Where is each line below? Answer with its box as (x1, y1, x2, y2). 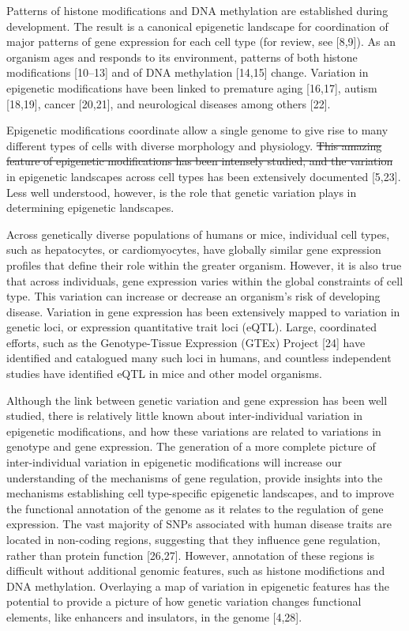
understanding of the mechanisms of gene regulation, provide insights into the (6, 469, 383, 486)
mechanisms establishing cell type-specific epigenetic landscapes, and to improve (6, 485, 394, 501)
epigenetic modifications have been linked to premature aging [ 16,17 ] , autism (6, 79, 377, 96)
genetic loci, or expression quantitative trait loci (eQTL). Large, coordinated (6, 319, 377, 335)
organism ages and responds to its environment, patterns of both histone (6, 48, 358, 65)
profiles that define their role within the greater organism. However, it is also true (6, 256, 402, 273)
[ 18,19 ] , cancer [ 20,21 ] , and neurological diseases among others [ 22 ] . (6, 95, 331, 111)
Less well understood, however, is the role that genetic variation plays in (6, 183, 357, 200)
